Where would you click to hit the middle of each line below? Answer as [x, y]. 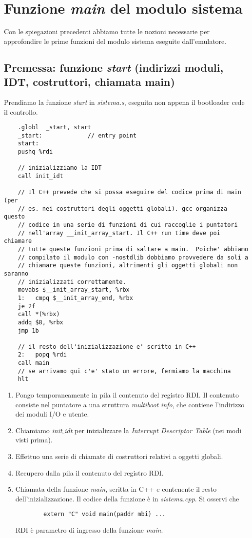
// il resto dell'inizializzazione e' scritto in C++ [107, 347]
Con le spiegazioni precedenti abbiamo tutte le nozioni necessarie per [107, 31]
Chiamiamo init [39, 430]
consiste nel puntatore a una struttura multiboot [87, 404]
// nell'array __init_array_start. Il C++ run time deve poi [119, 233]
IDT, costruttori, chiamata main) [89, 82]
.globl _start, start [54, 128]
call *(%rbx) [39, 314]
